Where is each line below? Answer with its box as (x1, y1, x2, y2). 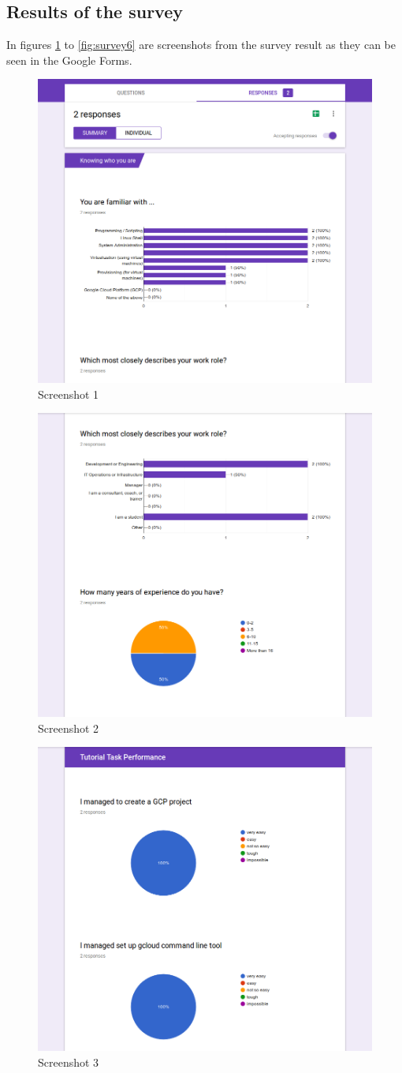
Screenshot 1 (38, 385, 99, 402)
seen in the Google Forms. (6, 51, 132, 68)
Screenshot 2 (38, 719, 99, 736)
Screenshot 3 (38, 1053, 99, 1070)
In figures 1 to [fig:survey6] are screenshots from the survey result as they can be (6, 36, 396, 53)
